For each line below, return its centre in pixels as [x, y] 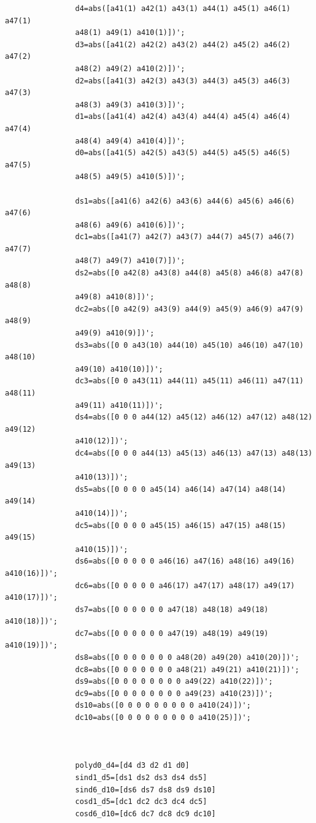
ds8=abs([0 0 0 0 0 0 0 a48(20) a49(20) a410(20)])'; [187, 658]
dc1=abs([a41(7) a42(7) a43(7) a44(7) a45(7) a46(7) [185, 237]
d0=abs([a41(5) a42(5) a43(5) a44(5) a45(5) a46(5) [183, 153]
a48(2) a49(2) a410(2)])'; [130, 68]
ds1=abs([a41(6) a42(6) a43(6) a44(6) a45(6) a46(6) [185, 201]
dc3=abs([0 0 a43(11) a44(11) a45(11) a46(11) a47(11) [189, 381]
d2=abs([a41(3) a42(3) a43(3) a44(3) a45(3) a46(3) [183, 81]
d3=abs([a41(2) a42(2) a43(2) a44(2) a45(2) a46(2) [183, 44]
